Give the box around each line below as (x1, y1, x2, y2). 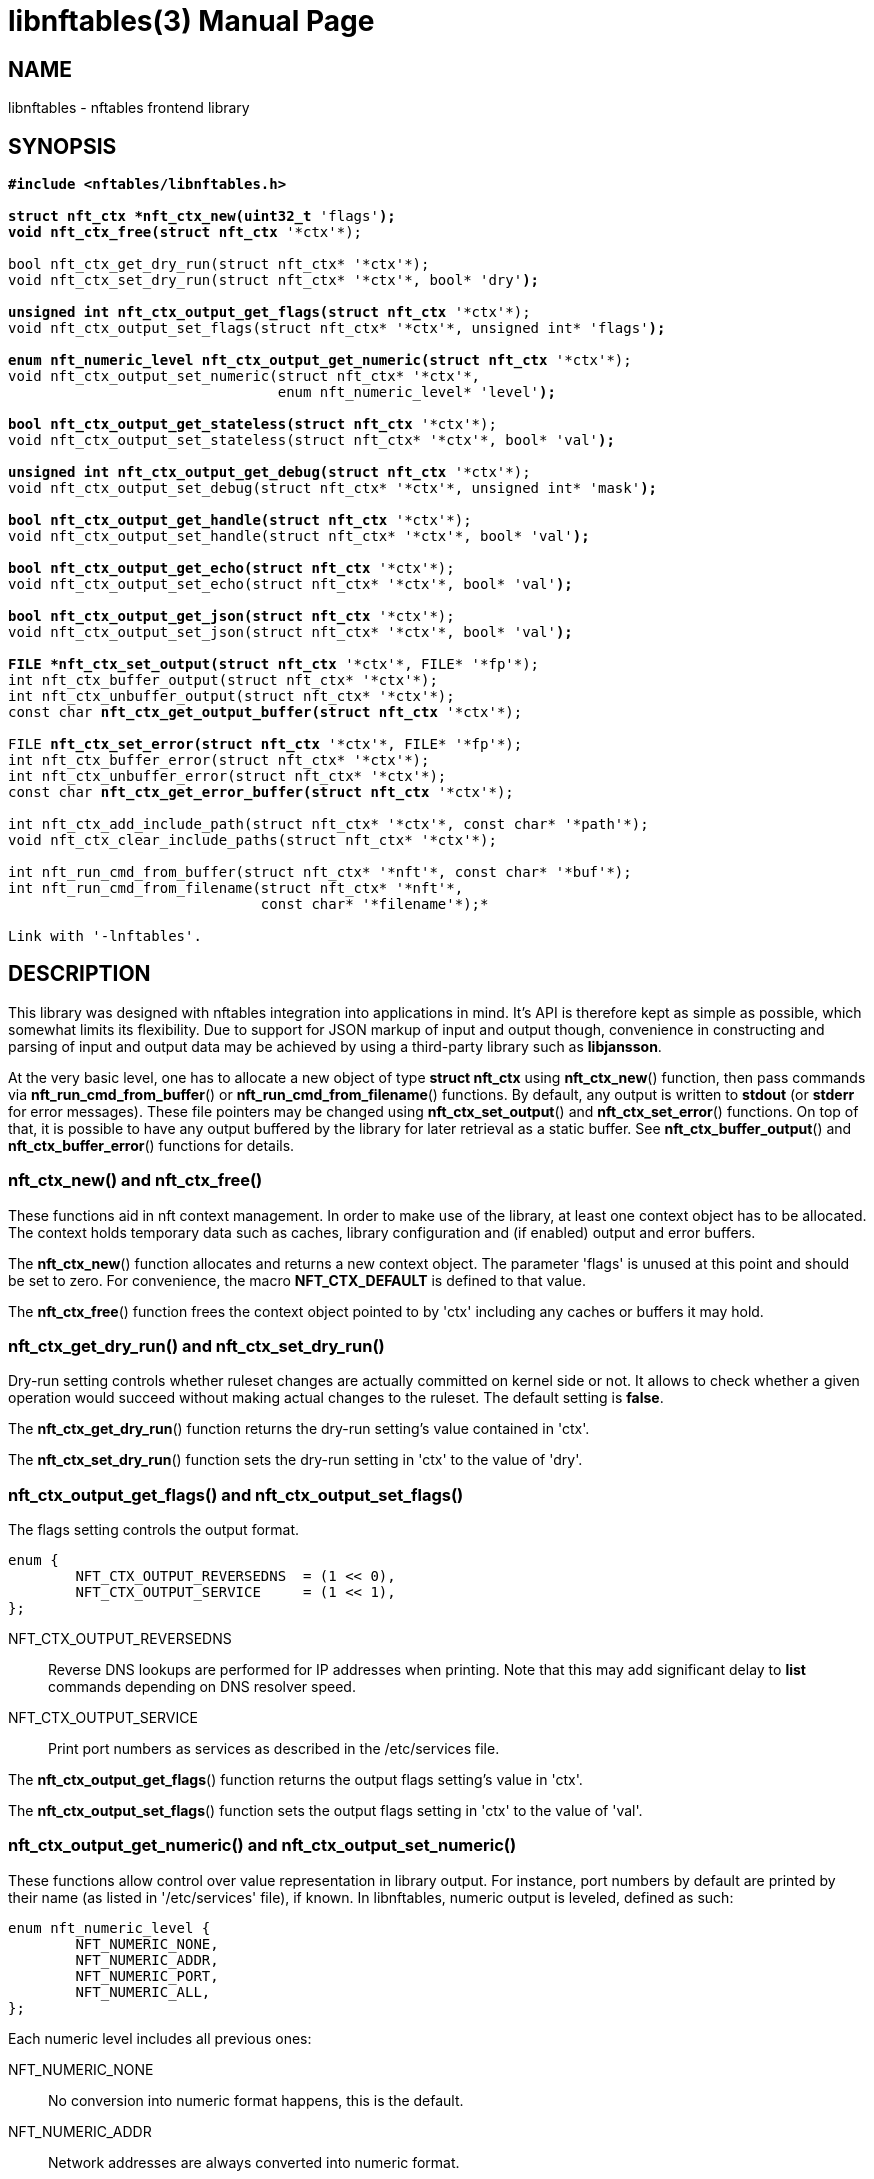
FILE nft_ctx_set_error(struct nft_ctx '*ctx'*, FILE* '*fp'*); (8, 736, 523, 753)
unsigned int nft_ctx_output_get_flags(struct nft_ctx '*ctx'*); (8, 304, 531, 321)
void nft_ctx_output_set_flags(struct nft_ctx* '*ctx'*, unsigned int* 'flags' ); (8, 320, 666, 337)
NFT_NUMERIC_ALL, (75, 1983, 211, 2000)
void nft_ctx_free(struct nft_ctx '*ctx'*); (8, 224, 363, 241)
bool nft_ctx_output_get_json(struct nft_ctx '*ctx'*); (8, 608, 455, 625)
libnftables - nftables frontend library (8, 99, 250, 117)
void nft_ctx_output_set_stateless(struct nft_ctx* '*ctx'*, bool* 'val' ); (8, 432, 615, 449)
